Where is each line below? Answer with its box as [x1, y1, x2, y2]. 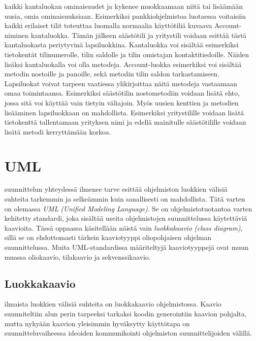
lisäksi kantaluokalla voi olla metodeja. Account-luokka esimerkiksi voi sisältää [4, 59, 242, 69]
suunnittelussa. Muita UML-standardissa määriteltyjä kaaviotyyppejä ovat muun [4, 242, 249, 252]
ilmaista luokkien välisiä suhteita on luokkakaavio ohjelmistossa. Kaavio [4, 299, 222, 309]
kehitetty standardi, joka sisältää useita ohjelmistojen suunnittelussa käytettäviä [4, 213, 248, 223]
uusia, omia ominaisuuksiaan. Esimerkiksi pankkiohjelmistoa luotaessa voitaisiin [4, 10, 246, 21]
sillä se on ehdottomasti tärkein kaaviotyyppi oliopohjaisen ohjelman [4, 232, 211, 242]
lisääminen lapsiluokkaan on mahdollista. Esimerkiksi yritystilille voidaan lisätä [4, 107, 244, 117]
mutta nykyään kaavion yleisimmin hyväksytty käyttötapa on [4, 318, 190, 328]
